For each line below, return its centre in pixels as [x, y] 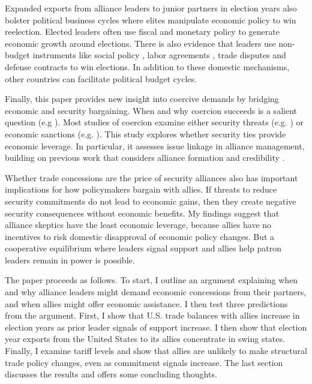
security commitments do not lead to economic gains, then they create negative [151, 201]
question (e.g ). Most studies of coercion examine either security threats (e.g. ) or [154, 122]
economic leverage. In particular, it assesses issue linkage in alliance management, [155, 145]
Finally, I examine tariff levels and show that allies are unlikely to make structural [156, 351]
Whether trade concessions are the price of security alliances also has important [151, 177]
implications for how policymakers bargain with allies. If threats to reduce [141, 189]
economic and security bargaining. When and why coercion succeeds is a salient [151, 110]
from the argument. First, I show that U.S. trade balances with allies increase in [152, 315]
